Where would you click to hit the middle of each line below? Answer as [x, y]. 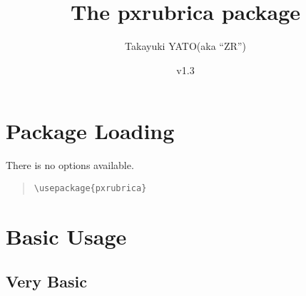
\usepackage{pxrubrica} [90, 188]
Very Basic [46, 281]
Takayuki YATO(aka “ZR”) [185, 46]
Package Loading [90, 131]
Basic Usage [66, 236]
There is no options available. [70, 165]
